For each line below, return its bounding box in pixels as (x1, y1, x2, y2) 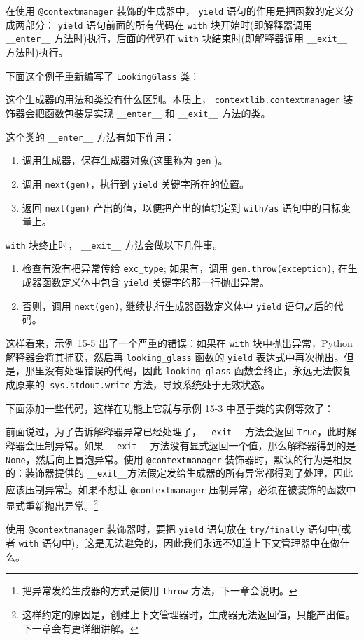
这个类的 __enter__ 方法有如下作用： (6, 129, 175, 144)
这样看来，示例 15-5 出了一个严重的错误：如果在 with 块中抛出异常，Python (6, 335, 353, 350)
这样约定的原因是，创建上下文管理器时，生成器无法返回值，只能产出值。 (22, 606, 356, 621)
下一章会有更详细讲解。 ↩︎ (22, 620, 139, 635)
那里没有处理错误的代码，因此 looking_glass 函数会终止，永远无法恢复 (24, 363, 352, 378)
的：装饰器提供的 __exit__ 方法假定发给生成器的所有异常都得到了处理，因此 (6, 465, 353, 480)
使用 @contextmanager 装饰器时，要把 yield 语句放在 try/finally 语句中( (6, 522, 342, 536)
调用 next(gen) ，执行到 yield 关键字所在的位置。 (22, 176, 250, 191)
